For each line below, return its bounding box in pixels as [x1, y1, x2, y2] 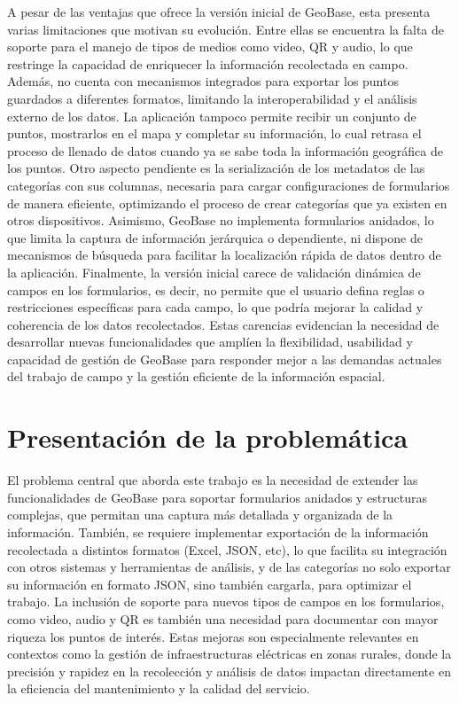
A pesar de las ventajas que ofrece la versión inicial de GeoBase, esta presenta [7, 3, 431, 20]
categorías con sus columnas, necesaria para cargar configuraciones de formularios [7, 176, 450, 194]
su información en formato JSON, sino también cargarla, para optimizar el [7, 574, 412, 593]
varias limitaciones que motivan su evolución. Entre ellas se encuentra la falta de [7, 20, 444, 38]
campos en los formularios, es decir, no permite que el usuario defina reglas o [7, 280, 424, 299]
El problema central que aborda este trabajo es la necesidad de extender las [7, 471, 418, 489]
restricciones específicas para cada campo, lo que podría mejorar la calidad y [7, 298, 424, 316]
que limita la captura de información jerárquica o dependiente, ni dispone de [7, 228, 423, 246]
